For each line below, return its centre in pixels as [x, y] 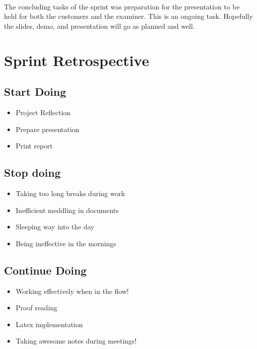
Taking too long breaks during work [70, 193]
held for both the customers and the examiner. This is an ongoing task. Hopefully [128, 16]
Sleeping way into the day [55, 227]
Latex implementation [49, 324]
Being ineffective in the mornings [66, 243]
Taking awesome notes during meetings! [76, 341]
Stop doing [33, 173]
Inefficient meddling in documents [67, 210]
